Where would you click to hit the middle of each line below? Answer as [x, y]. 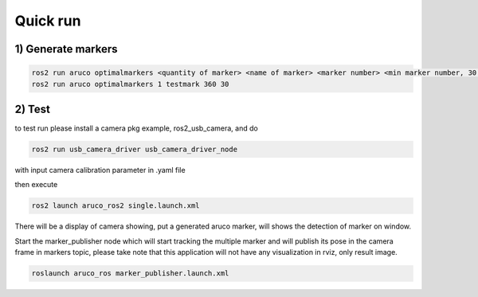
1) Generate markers [66, 49]
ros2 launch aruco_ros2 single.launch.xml [116, 206]
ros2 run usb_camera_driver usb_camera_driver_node [135, 150]
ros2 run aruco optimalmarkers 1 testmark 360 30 [130, 84]
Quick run [48, 21]
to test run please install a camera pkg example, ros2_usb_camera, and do [136, 128]
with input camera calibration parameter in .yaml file [100, 170]
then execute [36, 185]
